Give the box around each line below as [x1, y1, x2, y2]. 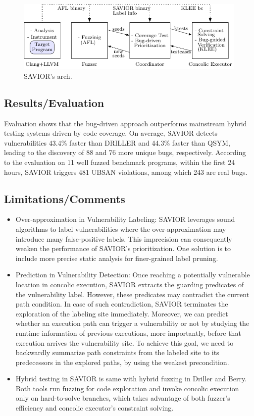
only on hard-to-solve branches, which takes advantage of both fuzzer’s [15, 393, 230, 403]
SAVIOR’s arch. [24, 70, 72, 81]
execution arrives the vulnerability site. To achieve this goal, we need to [15, 337, 234, 348]
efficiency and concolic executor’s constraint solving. [15, 403, 174, 413]
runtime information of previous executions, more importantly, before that [15, 327, 241, 338]
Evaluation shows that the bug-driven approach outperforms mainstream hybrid [4, 118, 247, 128]
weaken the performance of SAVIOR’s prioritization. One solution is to [15, 243, 231, 254]
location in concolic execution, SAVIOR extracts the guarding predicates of [15, 279, 244, 289]
